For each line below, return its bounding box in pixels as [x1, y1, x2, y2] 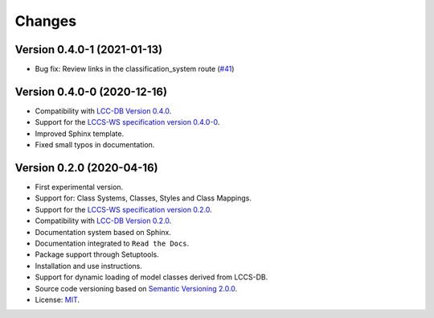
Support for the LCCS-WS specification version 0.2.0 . [35, 204, 212, 214]
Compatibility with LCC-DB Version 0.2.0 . [35, 216, 172, 225]
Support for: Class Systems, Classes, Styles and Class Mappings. [35, 193, 252, 203]
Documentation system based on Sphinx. [35, 227, 172, 237]
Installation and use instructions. [35, 261, 142, 271]
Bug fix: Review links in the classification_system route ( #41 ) [35, 64, 235, 74]
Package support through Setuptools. [35, 250, 160, 259]
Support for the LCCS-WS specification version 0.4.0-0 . [35, 118, 220, 127]
